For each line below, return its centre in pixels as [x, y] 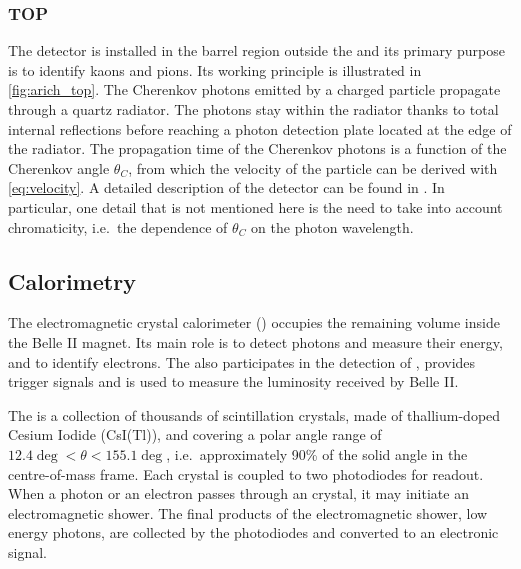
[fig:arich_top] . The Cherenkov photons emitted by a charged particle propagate [254, 89]
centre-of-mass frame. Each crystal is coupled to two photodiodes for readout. [246, 473]
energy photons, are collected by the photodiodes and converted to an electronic [253, 532]
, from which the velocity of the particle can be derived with [313, 167]
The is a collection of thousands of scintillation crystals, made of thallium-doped [254, 414]
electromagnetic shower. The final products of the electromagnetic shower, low [248, 512]
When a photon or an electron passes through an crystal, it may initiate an [238, 493]
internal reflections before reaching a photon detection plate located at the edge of [260, 128]
